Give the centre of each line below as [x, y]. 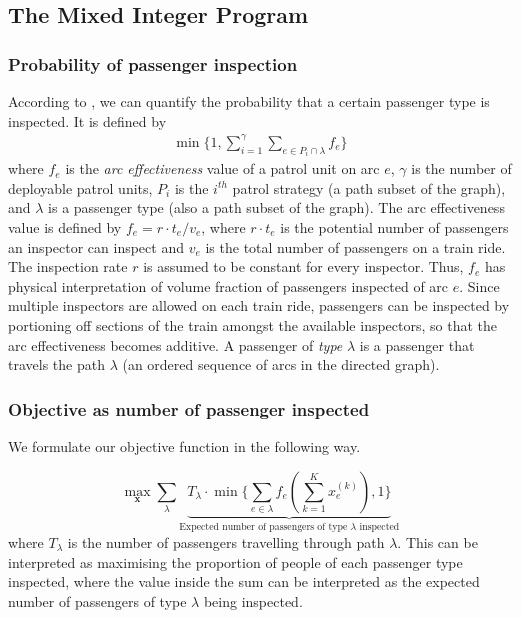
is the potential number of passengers [394, 226]
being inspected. [253, 600]
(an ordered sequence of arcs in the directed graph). [281, 364]
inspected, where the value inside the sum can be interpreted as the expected [244, 581]
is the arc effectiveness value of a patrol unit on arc [222, 168]
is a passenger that [417, 344]
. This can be [437, 541]
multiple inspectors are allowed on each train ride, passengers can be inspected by [259, 305]
